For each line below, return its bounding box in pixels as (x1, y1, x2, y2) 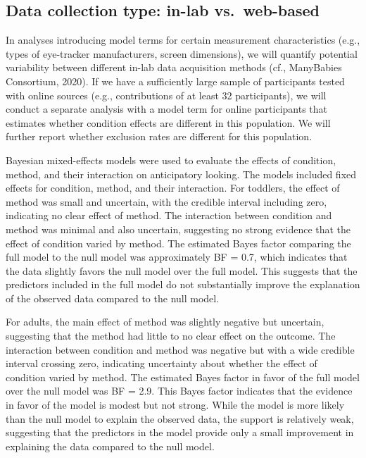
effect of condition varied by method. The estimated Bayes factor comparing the (6, 235, 351, 250)
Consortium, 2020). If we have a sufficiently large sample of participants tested (6, 73, 345, 88)
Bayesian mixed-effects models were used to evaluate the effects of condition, (6, 152, 336, 167)
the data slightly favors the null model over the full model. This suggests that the (6, 263, 358, 278)
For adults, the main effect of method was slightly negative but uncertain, (6, 314, 324, 329)
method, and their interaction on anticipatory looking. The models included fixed (6, 166, 357, 181)
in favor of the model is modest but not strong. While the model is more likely (6, 397, 345, 412)
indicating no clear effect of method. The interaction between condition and (6, 208, 332, 223)
